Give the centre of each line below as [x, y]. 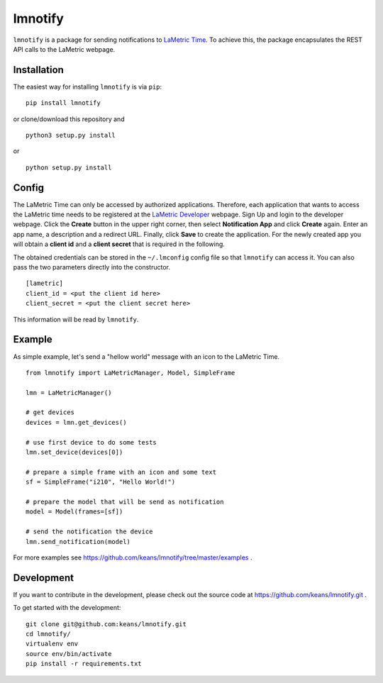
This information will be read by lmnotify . [76, 319]
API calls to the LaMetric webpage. [64, 49]
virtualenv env [52, 644]
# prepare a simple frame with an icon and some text [121, 472]
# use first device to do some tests [91, 442]
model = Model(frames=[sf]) [74, 512]
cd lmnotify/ [48, 634]
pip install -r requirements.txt [84, 664]
